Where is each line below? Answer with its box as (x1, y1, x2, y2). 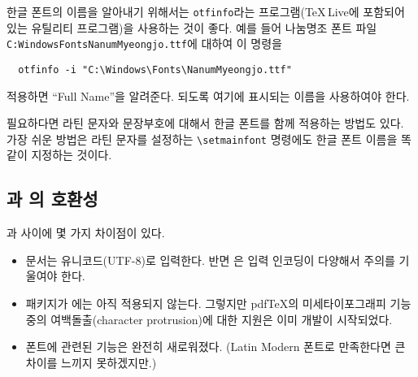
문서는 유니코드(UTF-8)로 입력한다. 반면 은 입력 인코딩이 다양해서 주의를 (25, 251, 395, 268)
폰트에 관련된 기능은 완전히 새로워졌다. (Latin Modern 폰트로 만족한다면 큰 (25, 338, 406, 355)
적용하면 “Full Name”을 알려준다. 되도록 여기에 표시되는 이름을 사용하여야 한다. (7, 87, 410, 104)
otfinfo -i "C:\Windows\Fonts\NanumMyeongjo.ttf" (18, 63, 292, 76)
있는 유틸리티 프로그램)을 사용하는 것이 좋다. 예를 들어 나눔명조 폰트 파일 (7, 19, 377, 36)
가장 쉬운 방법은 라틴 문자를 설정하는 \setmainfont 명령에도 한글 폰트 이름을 (7, 130, 398, 147)
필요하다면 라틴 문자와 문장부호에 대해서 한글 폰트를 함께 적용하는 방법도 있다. (7, 115, 404, 132)
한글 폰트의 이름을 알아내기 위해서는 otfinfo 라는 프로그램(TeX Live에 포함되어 (7, 3, 405, 19)
